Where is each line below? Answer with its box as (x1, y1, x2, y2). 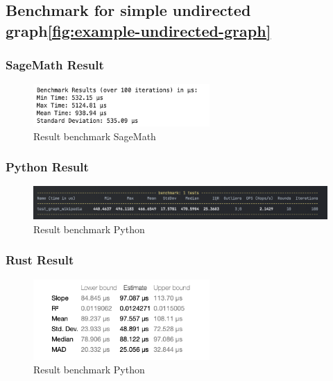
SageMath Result (6, 56, 104, 74)
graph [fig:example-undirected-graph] (6, 19, 271, 41)
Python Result (6, 158, 89, 176)
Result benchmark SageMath (33, 128, 156, 143)
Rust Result (6, 251, 74, 269)
